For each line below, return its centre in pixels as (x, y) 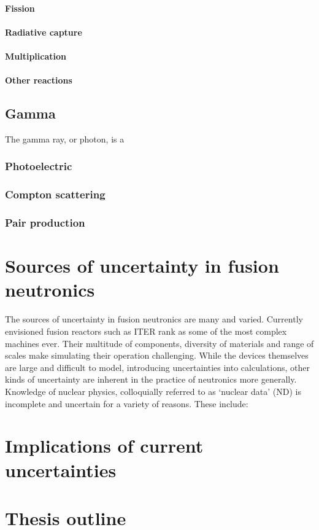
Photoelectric (39, 166)
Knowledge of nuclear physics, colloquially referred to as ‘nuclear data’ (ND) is (153, 391)
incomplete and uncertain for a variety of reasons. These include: (127, 403)
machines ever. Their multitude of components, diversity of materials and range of (159, 343)
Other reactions (39, 80)
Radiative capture (44, 32)
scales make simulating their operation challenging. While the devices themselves (157, 355)
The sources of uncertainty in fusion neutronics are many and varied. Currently (154, 319)
